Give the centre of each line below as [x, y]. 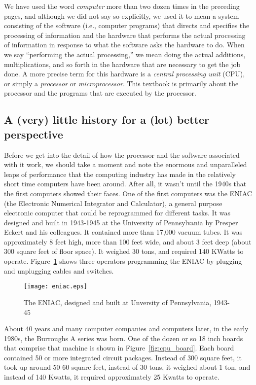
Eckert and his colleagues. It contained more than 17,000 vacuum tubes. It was [123, 232]
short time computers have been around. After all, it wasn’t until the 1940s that [125, 184]
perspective [34, 134]
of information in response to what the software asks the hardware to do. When [124, 45]
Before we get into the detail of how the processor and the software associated [122, 155]
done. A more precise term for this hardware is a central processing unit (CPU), [125, 74]
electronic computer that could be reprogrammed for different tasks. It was [117, 213]
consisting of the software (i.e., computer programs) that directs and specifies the [127, 25]
